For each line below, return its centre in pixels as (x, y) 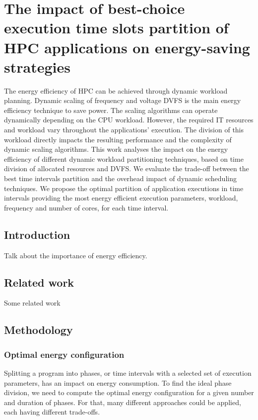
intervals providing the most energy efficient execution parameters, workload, (121, 198)
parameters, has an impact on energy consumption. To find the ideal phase (118, 382)
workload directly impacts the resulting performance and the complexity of (118, 139)
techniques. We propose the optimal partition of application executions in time (124, 188)
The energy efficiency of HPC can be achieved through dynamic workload (116, 90)
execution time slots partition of (116, 28)
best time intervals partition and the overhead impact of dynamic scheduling (120, 178)
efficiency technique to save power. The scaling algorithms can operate (111, 110)
